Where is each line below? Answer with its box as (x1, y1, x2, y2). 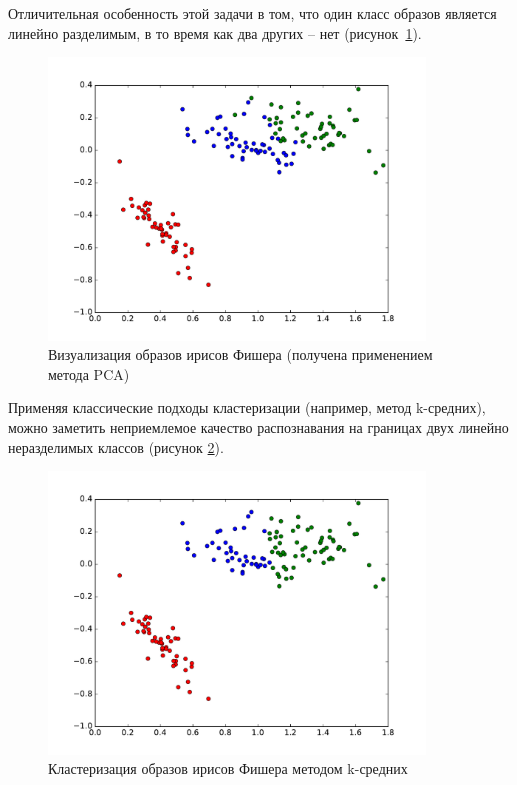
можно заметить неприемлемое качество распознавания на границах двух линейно (8, 417, 509, 438)
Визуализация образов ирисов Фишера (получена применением (48, 344, 433, 365)
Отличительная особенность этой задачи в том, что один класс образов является (8, 3, 497, 23)
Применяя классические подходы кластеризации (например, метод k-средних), (8, 397, 486, 418)
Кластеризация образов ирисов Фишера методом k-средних (48, 758, 408, 779)
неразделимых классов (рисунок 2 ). (8, 436, 224, 457)
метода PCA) (48, 363, 130, 384)
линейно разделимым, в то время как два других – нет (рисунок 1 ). (8, 22, 422, 43)
